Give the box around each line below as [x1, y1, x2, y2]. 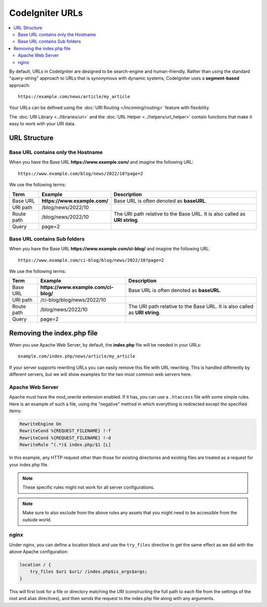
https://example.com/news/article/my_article [18, 94, 131, 100]
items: [9, 408, 22, 414]
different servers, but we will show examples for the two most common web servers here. [9, 371, 192, 377]
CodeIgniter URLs [9, 7, 83, 18]
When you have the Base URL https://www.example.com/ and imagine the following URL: [9, 159, 194, 165]
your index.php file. [9, 461, 49, 467]
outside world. [22, 516, 52, 522]
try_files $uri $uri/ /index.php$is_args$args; [30, 569, 148, 574]
